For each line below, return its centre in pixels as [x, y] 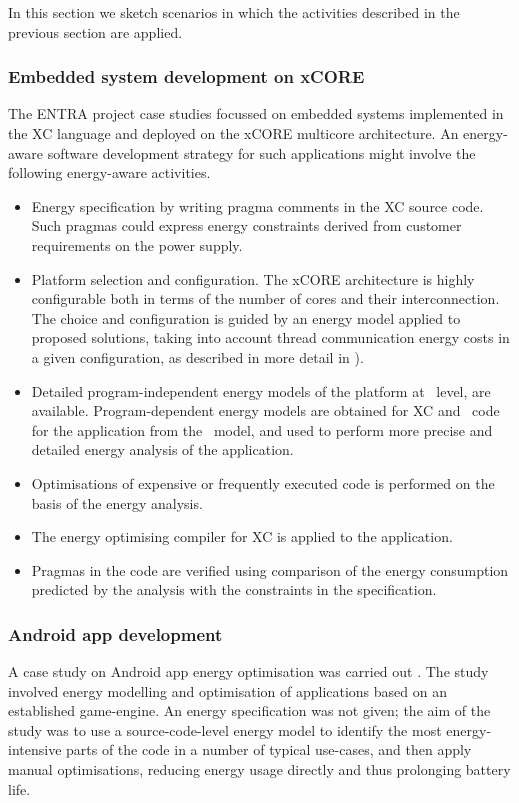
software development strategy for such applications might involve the [261, 152]
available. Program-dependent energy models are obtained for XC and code [265, 410]
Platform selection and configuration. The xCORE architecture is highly [253, 278]
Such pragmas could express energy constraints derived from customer [246, 225]
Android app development [115, 633]
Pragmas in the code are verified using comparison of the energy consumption [270, 569]
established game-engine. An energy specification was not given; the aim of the [249, 710]
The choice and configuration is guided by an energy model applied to [246, 317]
